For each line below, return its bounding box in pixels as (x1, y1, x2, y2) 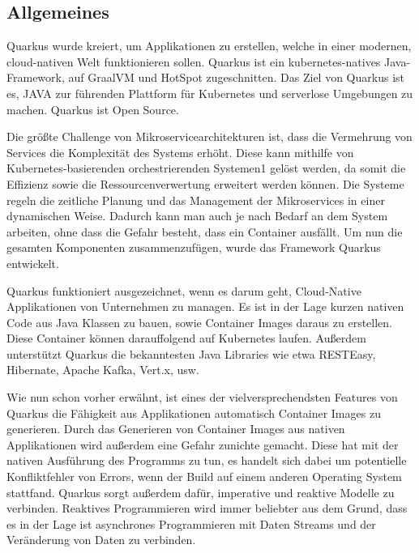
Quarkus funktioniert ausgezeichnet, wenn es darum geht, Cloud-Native (6, 282, 361, 299)
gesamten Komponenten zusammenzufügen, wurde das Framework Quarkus (6, 239, 381, 256)
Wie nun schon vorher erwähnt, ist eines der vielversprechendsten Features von (6, 389, 398, 406)
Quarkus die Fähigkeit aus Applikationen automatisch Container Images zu (6, 404, 381, 421)
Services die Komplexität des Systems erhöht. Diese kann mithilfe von (6, 143, 354, 160)
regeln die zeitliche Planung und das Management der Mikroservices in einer (6, 191, 385, 208)
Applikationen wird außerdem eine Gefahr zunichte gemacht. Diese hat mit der (6, 436, 399, 453)
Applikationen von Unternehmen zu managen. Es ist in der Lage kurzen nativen (6, 298, 404, 315)
